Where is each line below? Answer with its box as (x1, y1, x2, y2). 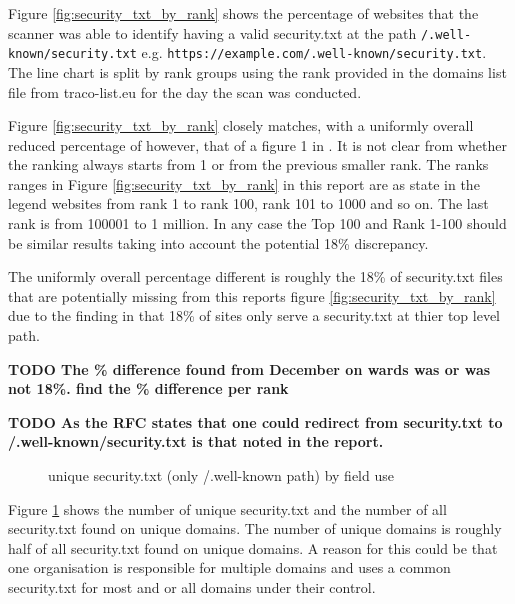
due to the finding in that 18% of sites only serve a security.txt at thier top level (8, 305, 500, 326)
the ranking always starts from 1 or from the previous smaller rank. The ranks (8, 154, 489, 175)
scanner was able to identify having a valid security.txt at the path (8, 22, 417, 43)
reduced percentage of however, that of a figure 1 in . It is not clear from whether (8, 134, 507, 155)
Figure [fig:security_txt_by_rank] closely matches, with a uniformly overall (8, 115, 474, 136)
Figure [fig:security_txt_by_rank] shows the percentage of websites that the (8, 3, 479, 23)
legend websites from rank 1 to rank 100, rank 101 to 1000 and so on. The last (8, 193, 489, 214)
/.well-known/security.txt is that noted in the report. (8, 431, 384, 452)
